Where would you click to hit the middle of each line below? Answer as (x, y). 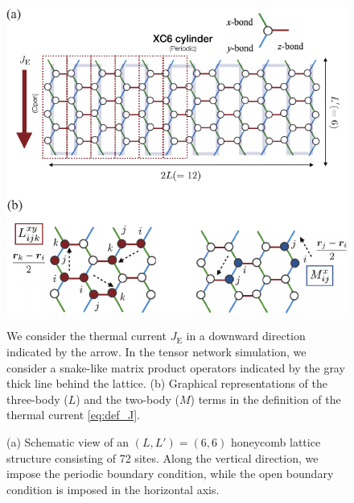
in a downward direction (246, 336)
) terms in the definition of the (265, 399)
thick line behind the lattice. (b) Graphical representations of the (167, 383)
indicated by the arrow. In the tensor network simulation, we (156, 351)
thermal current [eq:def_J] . (74, 415)
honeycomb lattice (276, 441)
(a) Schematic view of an (68, 441)
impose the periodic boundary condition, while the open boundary (170, 474)
